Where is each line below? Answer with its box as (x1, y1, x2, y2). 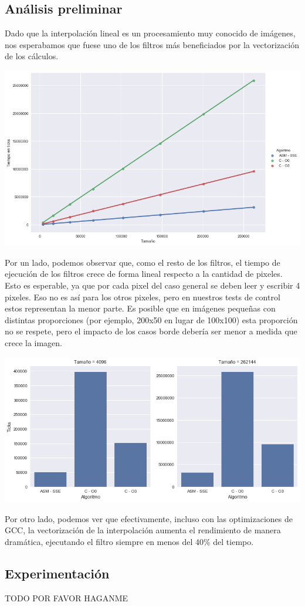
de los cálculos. (5, 50, 59, 62)
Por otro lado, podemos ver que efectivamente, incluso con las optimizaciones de (5, 512, 293, 524)
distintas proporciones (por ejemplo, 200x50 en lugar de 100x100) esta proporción (5, 313, 298, 326)
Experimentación (5, 564, 110, 582)
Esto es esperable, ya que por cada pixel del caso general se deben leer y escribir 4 (5, 279, 300, 291)
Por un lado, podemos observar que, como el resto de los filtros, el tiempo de (5, 256, 280, 268)
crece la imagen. (5, 336, 63, 348)
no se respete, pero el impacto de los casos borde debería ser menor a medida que (5, 325, 297, 337)
